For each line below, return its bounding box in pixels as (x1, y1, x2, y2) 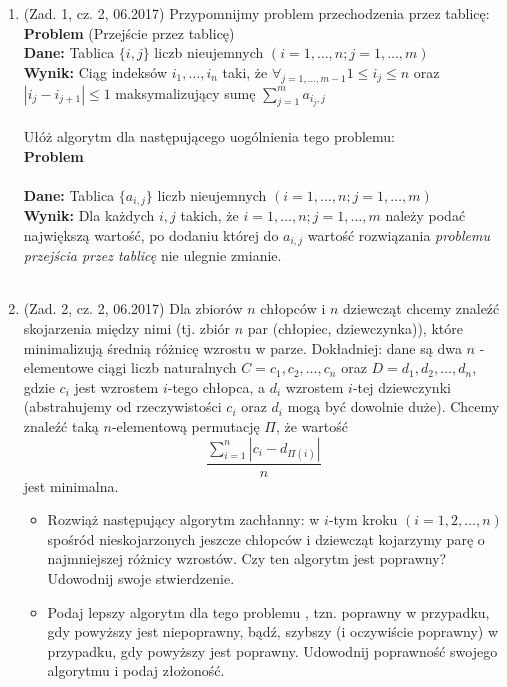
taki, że (222, 61, 268, 82)
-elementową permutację (111, 416, 260, 436)
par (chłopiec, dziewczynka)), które (247, 318, 463, 339)
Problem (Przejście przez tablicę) (23, 22, 235, 43)
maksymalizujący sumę (115, 82, 256, 103)
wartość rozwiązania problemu (307, 224, 490, 245)
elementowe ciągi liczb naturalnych (23, 357, 237, 378)
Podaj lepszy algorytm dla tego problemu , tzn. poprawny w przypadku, (47, 601, 490, 622)
